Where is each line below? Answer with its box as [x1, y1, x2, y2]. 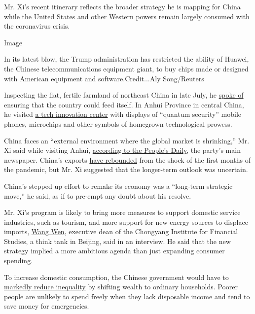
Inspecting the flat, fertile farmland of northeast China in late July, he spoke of [4, 90, 244, 100]
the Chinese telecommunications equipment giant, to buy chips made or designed [4, 63, 249, 73]
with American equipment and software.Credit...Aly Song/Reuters [4, 73, 204, 83]
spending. [4, 255, 33, 266]
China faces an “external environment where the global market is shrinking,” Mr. [4, 135, 250, 145]
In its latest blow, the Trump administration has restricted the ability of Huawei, [4, 54, 249, 64]
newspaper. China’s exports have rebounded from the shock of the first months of [4, 154, 251, 165]
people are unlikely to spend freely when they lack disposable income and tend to [4, 291, 250, 301]
